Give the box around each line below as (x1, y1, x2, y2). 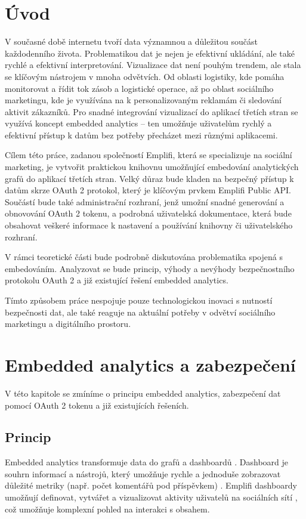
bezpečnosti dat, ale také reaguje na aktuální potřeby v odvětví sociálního (5, 305, 276, 318)
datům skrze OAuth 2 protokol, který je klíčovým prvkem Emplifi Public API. (5, 184, 291, 196)
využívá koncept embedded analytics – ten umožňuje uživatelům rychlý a (5, 117, 272, 129)
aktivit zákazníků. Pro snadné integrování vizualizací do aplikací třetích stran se (5, 105, 298, 118)
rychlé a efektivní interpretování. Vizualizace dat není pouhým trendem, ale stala (5, 58, 301, 71)
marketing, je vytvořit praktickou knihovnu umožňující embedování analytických (5, 160, 299, 173)
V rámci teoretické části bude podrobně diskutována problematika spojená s (5, 251, 283, 263)
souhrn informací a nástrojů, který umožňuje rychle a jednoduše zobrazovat (5, 467, 281, 480)
